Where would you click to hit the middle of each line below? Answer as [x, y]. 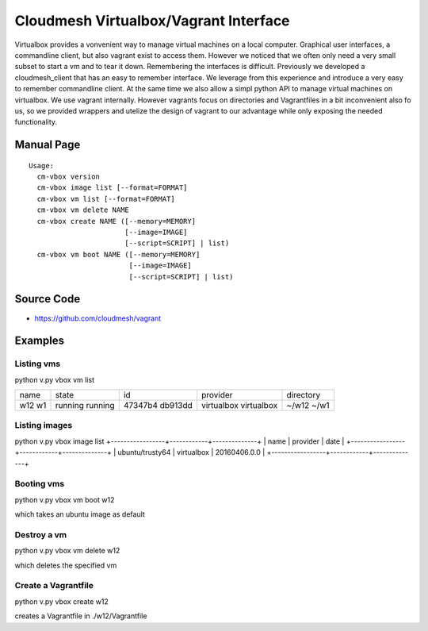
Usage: [42, 165]
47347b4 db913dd [158, 406]
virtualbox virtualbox [239, 406]
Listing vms [38, 364]
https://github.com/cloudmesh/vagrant [98, 318]
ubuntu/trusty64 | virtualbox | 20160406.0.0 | [191, 452]
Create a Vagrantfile [54, 586]
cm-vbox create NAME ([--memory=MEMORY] [117, 221]
